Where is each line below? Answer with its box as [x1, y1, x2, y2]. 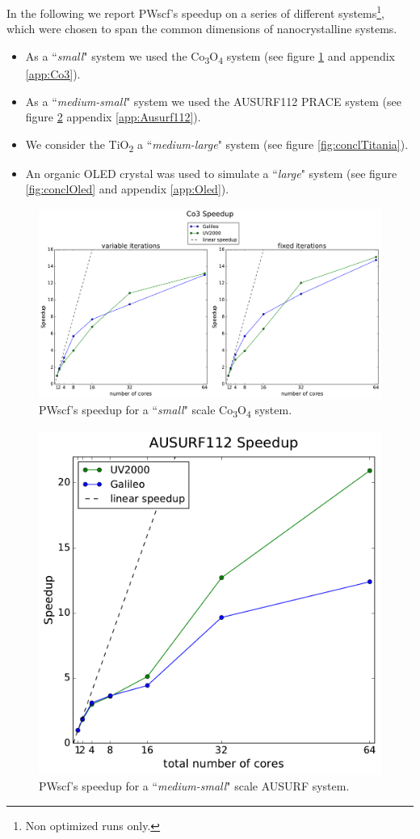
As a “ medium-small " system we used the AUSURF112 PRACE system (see [25, 92, 401, 109]
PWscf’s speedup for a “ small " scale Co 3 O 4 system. [39, 401, 292, 421]
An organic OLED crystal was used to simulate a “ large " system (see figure [25, 164, 397, 181]
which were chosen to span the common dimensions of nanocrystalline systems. [6, 20, 397, 37]
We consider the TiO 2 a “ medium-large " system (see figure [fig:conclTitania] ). [25, 135, 409, 155]
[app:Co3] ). [25, 65, 81, 82]
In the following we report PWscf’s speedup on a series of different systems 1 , [6, 2, 385, 21]
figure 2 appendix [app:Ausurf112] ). [25, 108, 201, 125]
